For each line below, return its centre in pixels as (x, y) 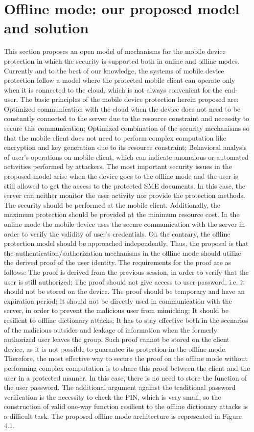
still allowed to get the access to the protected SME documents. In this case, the (125, 185)
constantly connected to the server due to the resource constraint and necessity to (127, 118)
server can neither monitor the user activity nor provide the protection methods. (125, 195)
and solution (46, 28)
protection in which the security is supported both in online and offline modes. (122, 60)
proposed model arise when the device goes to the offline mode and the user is (121, 176)
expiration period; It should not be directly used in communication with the (118, 300)
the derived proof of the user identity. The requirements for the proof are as (118, 262)
